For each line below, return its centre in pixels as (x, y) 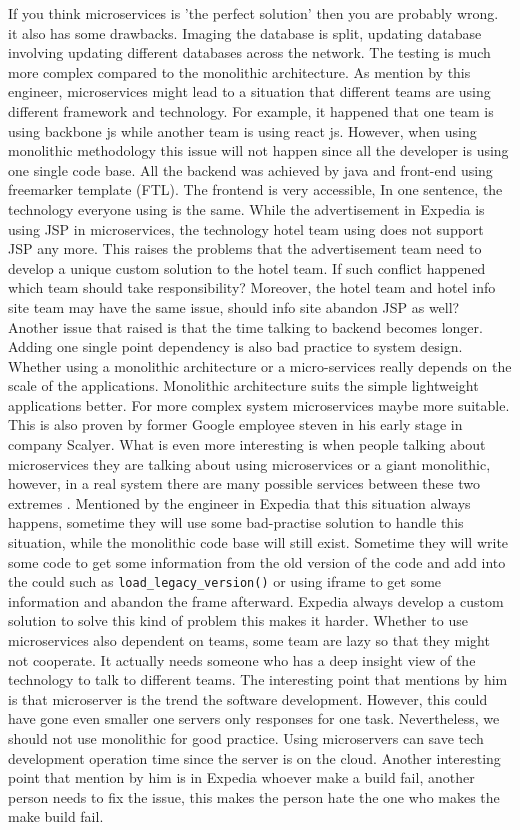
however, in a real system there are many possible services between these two (244, 483)
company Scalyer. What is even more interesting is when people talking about (247, 444)
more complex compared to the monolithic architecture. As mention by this (239, 71)
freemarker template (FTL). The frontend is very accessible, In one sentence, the (255, 189)
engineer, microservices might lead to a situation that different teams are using (249, 91)
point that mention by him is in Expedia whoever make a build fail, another (241, 777)
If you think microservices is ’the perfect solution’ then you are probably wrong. (253, 13)
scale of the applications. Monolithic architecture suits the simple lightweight (243, 385)
